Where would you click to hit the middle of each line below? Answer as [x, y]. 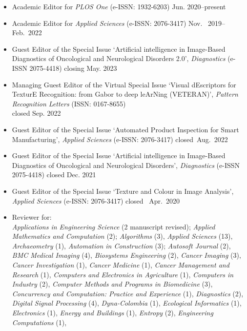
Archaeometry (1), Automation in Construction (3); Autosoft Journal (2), [121, 245]
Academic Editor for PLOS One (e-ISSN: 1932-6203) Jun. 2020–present [119, 6]
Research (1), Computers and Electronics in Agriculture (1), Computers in [123, 274]
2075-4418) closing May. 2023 [73, 68]
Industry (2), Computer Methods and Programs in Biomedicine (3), [112, 284]
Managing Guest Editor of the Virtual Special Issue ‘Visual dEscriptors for [124, 84]
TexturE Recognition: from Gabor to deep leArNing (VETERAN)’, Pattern [125, 94]
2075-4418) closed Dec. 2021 [54, 175]
